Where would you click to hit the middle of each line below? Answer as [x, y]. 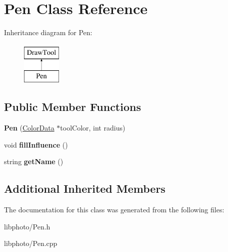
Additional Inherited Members [85, 188]
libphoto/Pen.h [27, 226]
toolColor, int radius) [93, 128]
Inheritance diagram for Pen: [48, 32]
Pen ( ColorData [29, 128]
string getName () [34, 161]
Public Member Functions [72, 107]
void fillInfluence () [36, 144]
